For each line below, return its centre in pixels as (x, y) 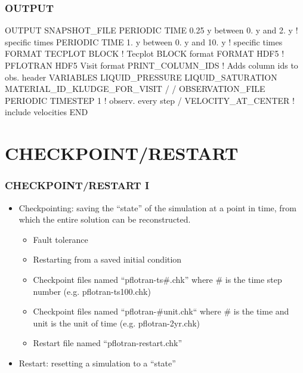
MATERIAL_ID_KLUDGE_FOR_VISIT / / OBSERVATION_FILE (135, 89)
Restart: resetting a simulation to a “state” (97, 363)
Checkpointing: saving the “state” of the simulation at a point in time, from (157, 207)
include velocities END (47, 112)
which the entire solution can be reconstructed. (105, 219)
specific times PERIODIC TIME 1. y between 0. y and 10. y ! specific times (144, 41)
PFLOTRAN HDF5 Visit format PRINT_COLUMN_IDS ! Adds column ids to (151, 65)
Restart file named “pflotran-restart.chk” (107, 343)
